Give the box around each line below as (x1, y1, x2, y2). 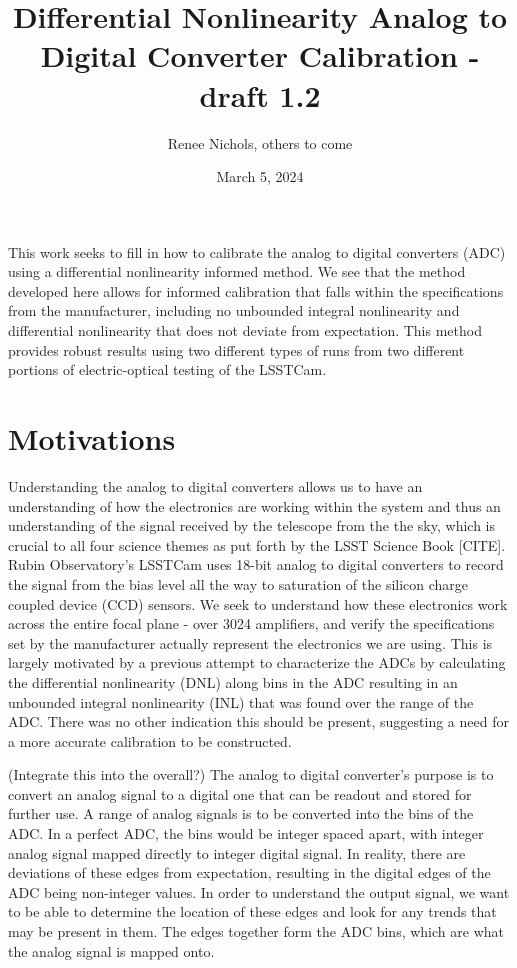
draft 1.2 (199, 74, 321, 115)
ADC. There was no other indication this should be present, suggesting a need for (8, 711, 509, 732)
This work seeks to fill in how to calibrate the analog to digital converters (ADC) (8, 241, 506, 262)
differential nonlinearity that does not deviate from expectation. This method (8, 320, 482, 341)
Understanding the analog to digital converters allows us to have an (8, 475, 423, 496)
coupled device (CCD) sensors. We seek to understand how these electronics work (8, 593, 508, 614)
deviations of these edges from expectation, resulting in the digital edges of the (8, 862, 491, 883)
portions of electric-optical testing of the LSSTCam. (8, 359, 327, 380)
